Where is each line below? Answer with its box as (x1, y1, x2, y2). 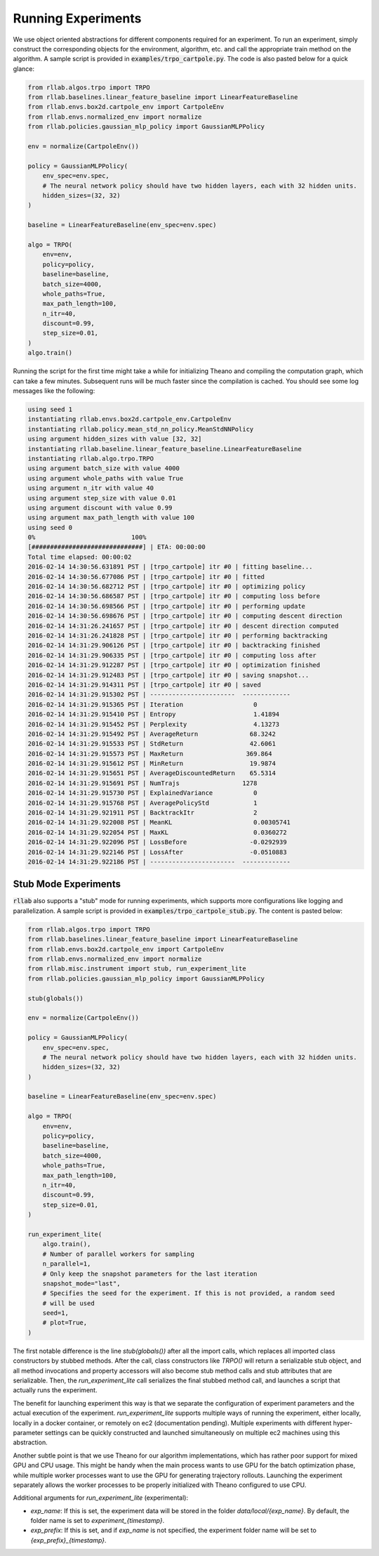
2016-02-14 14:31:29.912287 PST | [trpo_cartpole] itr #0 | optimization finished (27, 661, 321, 669)
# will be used (42, 1299, 95, 1307)
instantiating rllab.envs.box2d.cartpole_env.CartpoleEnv (27, 415, 232, 423)
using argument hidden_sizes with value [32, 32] (27, 435, 202, 443)
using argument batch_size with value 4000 (27, 465, 180, 472)
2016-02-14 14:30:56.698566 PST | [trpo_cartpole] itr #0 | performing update (27, 602, 305, 610)
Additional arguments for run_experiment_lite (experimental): (13, 1493, 189, 1502)
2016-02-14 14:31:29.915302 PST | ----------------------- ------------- (27, 691, 291, 699)
